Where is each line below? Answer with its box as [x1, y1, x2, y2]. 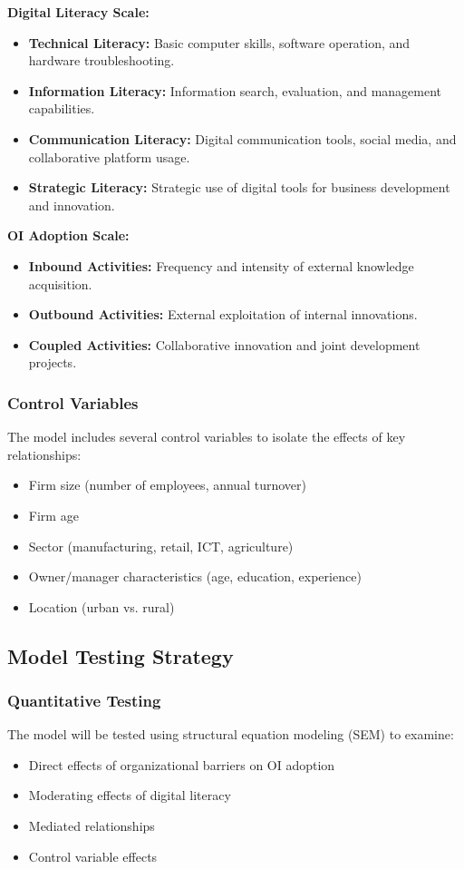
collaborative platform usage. [28, 147, 190, 166]
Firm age [28, 505, 79, 524]
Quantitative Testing [7, 688, 161, 711]
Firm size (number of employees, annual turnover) [28, 475, 306, 494]
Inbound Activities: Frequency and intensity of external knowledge [28, 256, 414, 275]
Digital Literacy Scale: [7, 3, 150, 21]
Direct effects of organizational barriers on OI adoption [28, 755, 335, 774]
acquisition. [28, 274, 92, 293]
